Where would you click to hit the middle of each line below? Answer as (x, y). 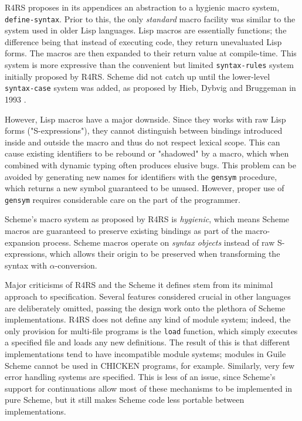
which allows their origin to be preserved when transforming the (165, 254)
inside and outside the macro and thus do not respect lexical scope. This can (142, 142)
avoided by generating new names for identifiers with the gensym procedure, (141, 176)
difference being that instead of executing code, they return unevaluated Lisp (143, 41)
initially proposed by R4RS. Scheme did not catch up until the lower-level (138, 76)
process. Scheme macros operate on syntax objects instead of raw (159, 242)
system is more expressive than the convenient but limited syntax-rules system (149, 65)
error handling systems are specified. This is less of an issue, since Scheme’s (140, 377)
